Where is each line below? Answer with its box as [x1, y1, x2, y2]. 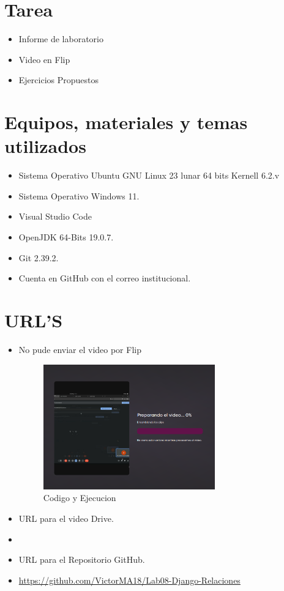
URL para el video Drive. [18, 512, 114, 525]
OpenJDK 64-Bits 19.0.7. [18, 231, 114, 243]
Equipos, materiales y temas [4, 110, 248, 135]
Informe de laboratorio [18, 32, 103, 45]
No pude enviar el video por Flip [18, 343, 141, 355]
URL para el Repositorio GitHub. [18, 553, 145, 566]
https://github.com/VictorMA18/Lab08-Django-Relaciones [18, 573, 241, 586]
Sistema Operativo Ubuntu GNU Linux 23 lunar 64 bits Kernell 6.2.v [18, 169, 280, 182]
